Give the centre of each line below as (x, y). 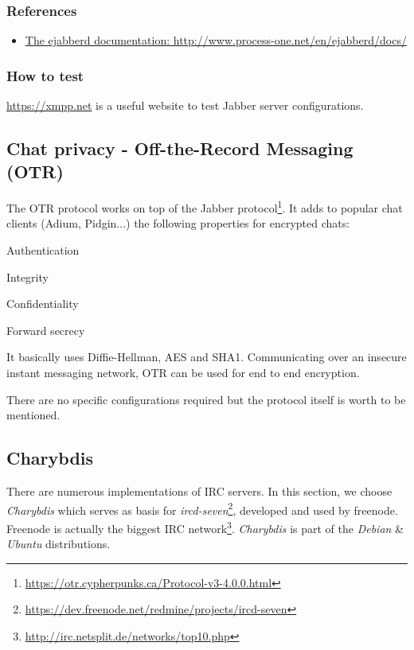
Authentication (43, 250)
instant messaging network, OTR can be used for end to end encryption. (183, 373)
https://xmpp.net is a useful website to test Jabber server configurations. (185, 105)
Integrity (27, 276)
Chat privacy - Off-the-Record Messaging (180, 148)
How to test (45, 75)
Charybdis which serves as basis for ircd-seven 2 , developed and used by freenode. (202, 508)
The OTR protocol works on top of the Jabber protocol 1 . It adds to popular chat (205, 206)
